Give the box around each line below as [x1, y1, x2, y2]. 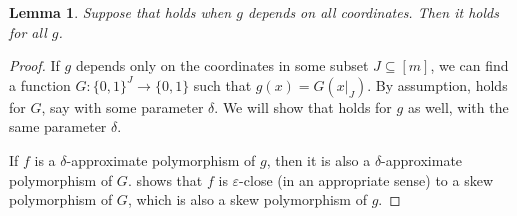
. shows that [127, 169, 203, 190]
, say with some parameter [41, 96, 204, 117]
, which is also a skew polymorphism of [127, 189, 367, 210]
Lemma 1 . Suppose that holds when [9, 2, 232, 22]
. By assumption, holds [367, 74, 508, 95]
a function [9, 74, 71, 95]
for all [9, 21, 47, 42]
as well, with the [407, 96, 509, 117]
